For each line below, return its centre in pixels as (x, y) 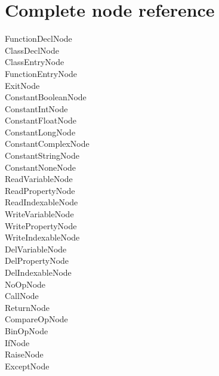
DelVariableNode (36, 249)
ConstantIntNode (36, 108)
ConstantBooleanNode (46, 97)
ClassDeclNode (32, 50)
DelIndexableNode (38, 272)
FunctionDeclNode (38, 38)
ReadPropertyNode (40, 190)
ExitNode (22, 85)
